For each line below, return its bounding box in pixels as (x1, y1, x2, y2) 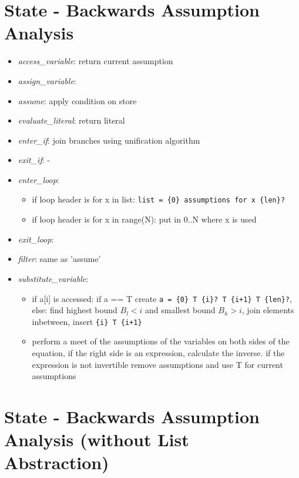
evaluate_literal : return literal (18, 114, 125, 127)
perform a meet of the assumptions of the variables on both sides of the (32, 335, 290, 347)
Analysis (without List (4, 427, 189, 452)
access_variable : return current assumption (18, 55, 173, 67)
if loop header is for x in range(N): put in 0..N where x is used (32, 213, 257, 225)
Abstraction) (4, 450, 109, 474)
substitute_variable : (18, 272, 89, 284)
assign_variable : (18, 74, 76, 87)
